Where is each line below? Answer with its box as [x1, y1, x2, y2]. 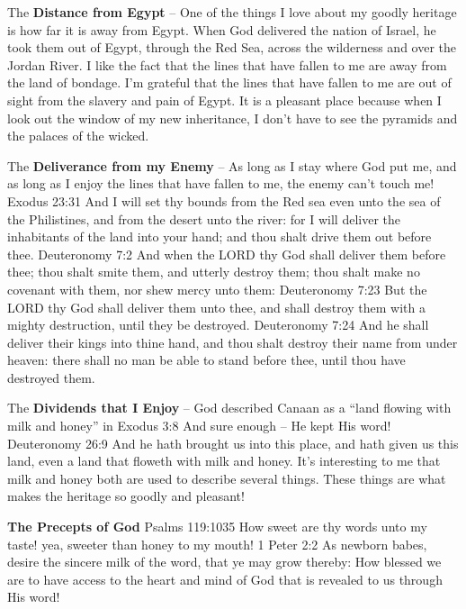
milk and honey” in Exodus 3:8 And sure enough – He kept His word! [7, 416, 391, 435]
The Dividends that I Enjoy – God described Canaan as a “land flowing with [7, 398, 452, 417]
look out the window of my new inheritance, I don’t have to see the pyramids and [7, 108, 458, 127]
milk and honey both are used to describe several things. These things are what [7, 468, 446, 487]
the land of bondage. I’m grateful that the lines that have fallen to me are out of [7, 73, 452, 92]
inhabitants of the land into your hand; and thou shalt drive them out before [7, 227, 432, 246]
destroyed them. [7, 368, 95, 386]
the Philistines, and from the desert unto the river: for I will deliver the [7, 209, 401, 228]
